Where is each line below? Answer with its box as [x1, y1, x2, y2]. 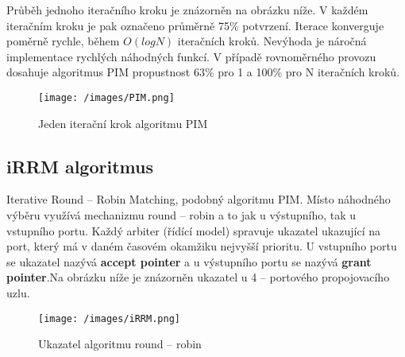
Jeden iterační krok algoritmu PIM [38, 114, 208, 131]
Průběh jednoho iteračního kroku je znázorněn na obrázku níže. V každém [6, 2, 368, 17]
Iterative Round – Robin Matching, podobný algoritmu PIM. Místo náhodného [6, 191, 391, 208]
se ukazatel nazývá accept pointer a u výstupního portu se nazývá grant [6, 253, 372, 270]
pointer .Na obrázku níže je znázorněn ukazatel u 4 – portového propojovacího [6, 269, 390, 285]
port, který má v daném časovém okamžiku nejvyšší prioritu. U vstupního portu [6, 238, 397, 254]
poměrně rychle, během [6, 33, 120, 49]
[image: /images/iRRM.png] [38, 312, 180, 324]
